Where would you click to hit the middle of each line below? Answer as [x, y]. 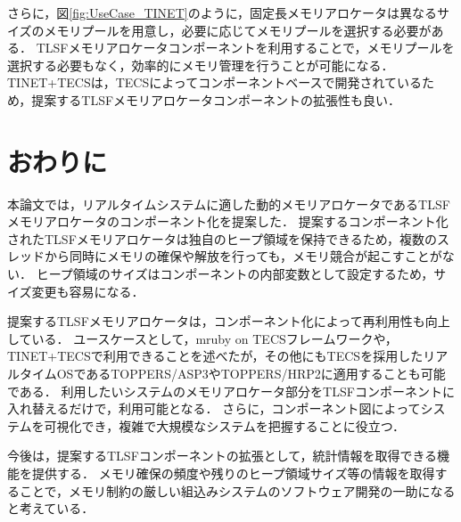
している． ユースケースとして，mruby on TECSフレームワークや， [202, 338]
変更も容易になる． [88, 291]
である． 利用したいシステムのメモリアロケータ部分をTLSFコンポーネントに [231, 391]
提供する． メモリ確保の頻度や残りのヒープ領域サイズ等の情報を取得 [233, 473]
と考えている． [51, 508]
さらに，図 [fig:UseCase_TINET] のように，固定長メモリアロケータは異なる [222, 12]
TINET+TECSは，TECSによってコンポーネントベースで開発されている [215, 82]
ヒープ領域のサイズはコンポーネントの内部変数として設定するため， [235, 274]
